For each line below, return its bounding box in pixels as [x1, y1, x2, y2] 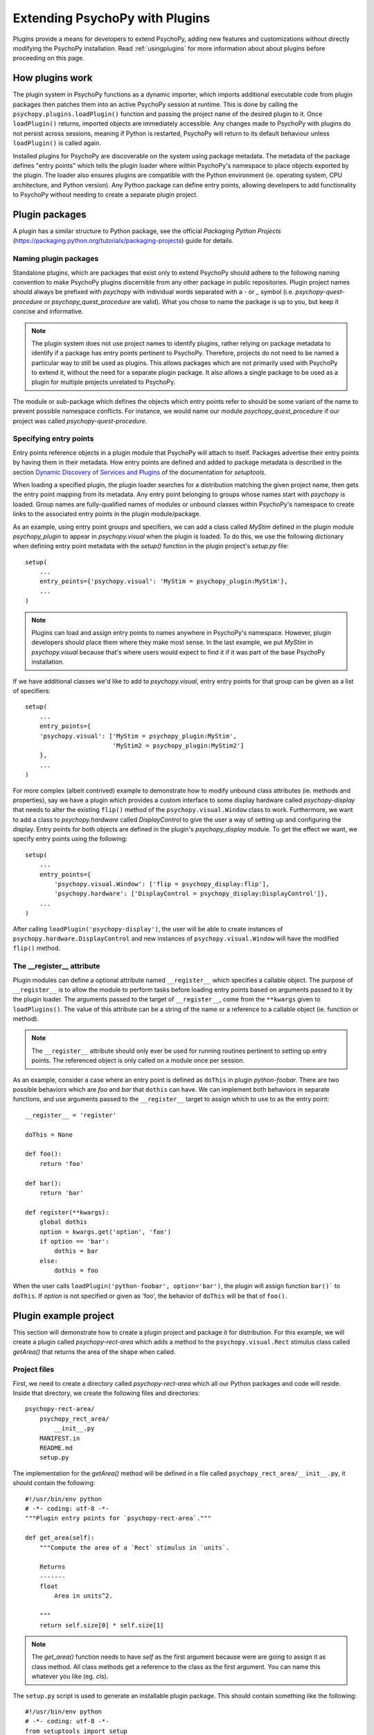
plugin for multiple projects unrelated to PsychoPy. [31, 378, 176, 387]
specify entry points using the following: [12, 835, 127, 843]
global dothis [39, 1218, 88, 1226]
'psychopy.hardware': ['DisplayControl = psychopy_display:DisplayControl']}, [54, 890, 328, 898]
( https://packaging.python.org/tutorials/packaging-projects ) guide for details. [12, 237, 234, 245]
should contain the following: [12, 1479, 96, 1487]
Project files [12, 1364, 55, 1374]
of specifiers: [12, 687, 51, 695]
